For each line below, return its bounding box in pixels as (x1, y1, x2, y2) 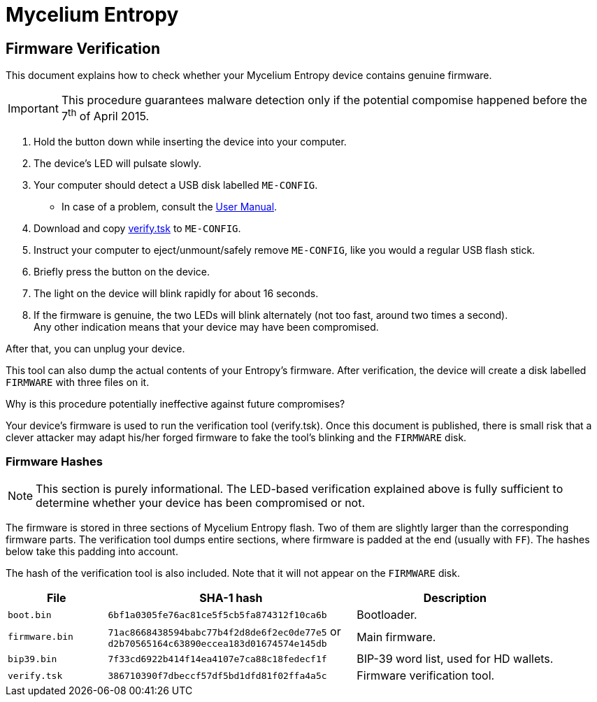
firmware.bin (8, 631, 73, 643)
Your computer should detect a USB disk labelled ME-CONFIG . (34, 178, 318, 191)
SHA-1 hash (199, 591, 263, 606)
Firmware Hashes (6, 454, 103, 468)
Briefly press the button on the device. (34, 265, 210, 278)
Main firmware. (357, 629, 436, 644)
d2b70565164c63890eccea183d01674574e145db (108, 638, 327, 650)
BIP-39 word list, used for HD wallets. (357, 652, 554, 666)
